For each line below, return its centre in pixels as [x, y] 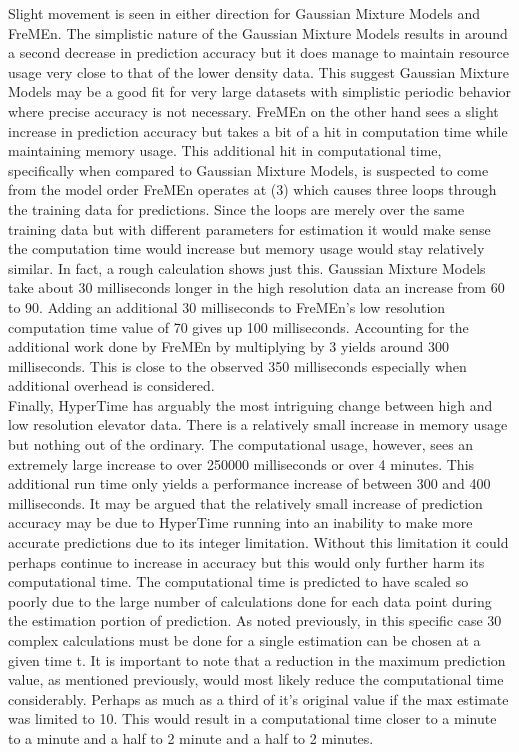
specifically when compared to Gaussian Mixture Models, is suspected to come [248, 169]
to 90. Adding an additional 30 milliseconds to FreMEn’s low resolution [227, 306]
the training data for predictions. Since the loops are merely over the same [236, 208]
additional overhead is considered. [111, 385]
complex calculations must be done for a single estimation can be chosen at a [244, 640]
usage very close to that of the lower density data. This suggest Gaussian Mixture [258, 71]
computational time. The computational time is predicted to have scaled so [238, 581]
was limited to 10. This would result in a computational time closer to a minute [252, 718]
